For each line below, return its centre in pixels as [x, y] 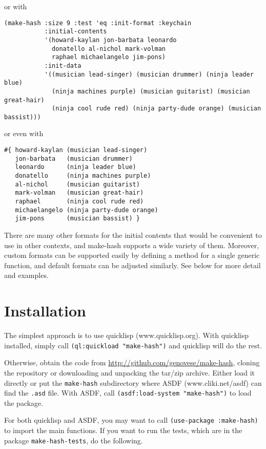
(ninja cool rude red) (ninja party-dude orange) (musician [157, 109]
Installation [45, 311]
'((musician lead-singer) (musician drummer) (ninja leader [149, 74]
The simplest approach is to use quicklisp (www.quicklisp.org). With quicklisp [127, 335]
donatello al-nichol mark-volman [109, 49]
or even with [24, 133]
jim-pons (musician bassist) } [77, 219]
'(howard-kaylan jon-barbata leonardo [110, 40]
